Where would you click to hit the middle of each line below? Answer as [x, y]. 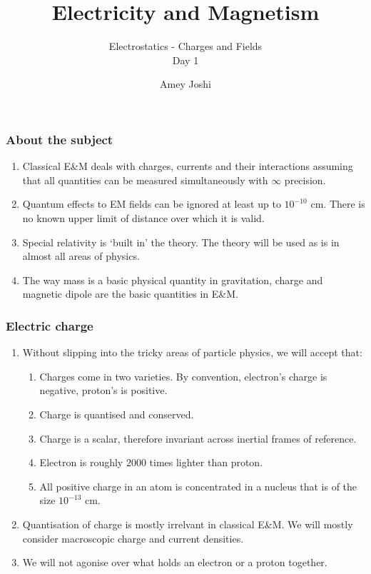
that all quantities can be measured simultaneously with [145, 180]
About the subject [60, 139]
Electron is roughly [81, 462]
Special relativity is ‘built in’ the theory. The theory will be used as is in [181, 242]
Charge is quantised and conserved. [117, 414]
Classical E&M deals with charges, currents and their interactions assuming [188, 166]
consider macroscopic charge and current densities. [133, 538]
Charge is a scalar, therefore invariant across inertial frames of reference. [198, 438]
